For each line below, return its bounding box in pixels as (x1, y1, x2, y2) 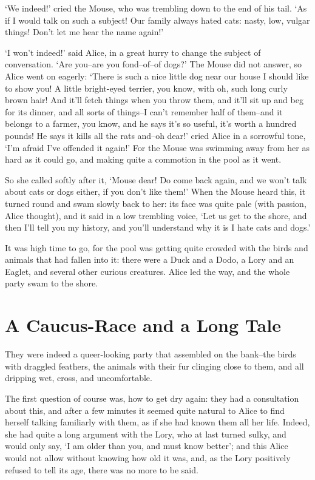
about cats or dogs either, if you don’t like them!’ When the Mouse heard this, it (5, 185, 306, 198)
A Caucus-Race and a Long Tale (5, 313, 281, 337)
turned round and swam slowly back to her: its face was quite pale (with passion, (5, 197, 307, 209)
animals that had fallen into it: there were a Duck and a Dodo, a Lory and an (5, 253, 294, 266)
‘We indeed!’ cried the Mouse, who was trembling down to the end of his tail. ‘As (5, 2, 307, 14)
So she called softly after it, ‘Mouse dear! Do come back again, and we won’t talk (5, 173, 307, 186)
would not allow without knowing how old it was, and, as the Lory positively (5, 451, 291, 464)
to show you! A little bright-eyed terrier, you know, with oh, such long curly (5, 81, 288, 94)
